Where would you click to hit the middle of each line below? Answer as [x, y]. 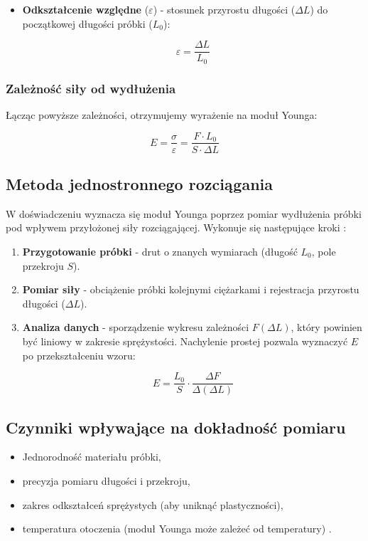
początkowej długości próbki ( [87, 23]
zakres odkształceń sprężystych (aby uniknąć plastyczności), [153, 504]
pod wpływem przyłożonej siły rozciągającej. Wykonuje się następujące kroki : [176, 227]
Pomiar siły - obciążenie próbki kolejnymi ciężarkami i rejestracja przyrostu [191, 289]
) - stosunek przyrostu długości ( [224, 9]
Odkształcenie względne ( [86, 9]
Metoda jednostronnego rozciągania [140, 183]
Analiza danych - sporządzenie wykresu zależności [136, 327]
